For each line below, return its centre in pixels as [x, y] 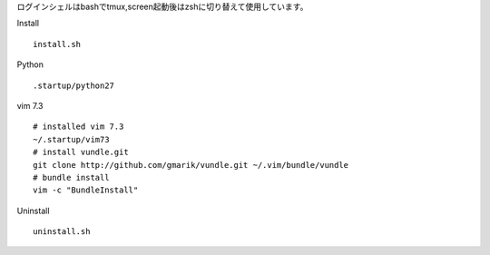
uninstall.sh [62, 232]
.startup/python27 [74, 85]
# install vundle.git [81, 152]
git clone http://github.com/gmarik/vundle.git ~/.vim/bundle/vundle [191, 165]
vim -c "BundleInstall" [86, 190]
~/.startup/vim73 [71, 139]
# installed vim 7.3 [78, 127]
